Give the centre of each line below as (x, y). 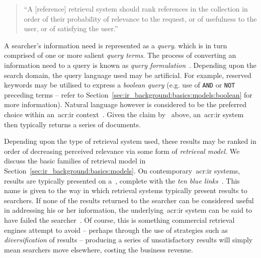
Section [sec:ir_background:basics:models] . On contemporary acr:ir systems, (122, 170)
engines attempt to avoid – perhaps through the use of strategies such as (116, 230)
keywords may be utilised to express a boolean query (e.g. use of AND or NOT (120, 85)
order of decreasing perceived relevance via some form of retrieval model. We (122, 151)
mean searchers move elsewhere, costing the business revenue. (99, 249)
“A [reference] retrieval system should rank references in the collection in (136, 9)
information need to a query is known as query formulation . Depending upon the (130, 65)
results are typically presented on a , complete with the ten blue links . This (122, 180)
